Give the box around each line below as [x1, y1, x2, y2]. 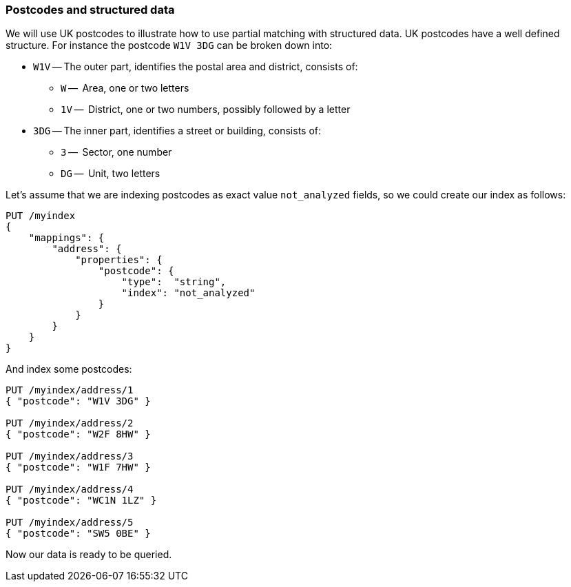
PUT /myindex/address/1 [6, 384, 134, 396]
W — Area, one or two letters [61, 82, 189, 94]
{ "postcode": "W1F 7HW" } [6, 462, 151, 473]
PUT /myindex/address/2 [6, 418, 134, 429]
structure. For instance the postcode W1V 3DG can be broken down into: [6, 39, 333, 52]
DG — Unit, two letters [61, 167, 160, 180]
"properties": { [75, 254, 163, 266]
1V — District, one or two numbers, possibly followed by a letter [61, 103, 351, 116]
